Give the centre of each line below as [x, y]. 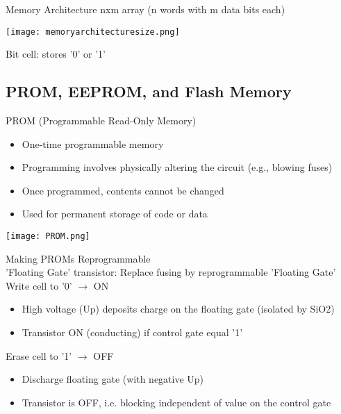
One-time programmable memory [93, 143]
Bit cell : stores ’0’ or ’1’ [56, 54]
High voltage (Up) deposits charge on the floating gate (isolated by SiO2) [178, 309]
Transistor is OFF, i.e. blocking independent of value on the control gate [176, 402]
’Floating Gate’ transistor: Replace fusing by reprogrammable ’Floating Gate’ [171, 272]
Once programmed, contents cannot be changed [123, 190]
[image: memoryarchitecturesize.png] [93, 32]
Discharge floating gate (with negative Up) [113, 379]
